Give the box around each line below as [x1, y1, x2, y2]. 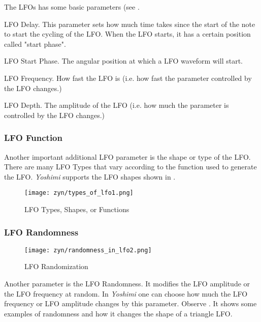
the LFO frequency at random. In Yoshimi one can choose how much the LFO [4, 288, 248, 299]
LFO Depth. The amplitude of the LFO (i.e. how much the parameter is [4, 100, 229, 110]
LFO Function [4, 131, 62, 144]
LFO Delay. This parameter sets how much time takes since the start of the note [4, 18, 255, 29]
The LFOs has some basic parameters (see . [4, 2, 140, 12]
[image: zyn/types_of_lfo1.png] [24, 189, 134, 197]
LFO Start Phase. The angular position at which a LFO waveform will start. [4, 55, 243, 66]
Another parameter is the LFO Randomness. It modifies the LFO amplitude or [4, 278, 250, 289]
